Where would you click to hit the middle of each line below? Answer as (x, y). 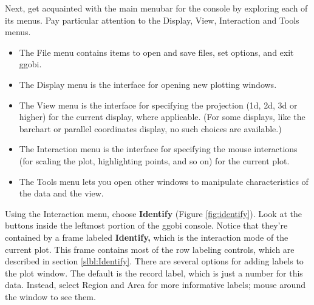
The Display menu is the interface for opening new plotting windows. (148, 84)
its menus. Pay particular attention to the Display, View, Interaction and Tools (152, 20)
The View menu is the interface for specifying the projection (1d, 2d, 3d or (158, 105)
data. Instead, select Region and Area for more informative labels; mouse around (155, 285)
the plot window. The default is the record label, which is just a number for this (154, 273)
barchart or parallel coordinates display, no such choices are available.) (150, 128)
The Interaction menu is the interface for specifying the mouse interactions (158, 149)
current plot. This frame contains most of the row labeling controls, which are (150, 249)
